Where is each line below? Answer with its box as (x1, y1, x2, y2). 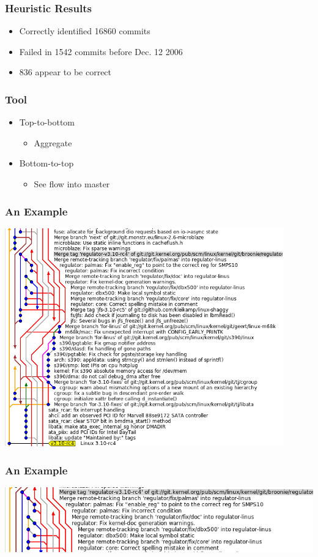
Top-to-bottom (19, 116, 75, 129)
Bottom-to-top (19, 157, 74, 170)
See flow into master (34, 178, 110, 190)
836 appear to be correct (19, 65, 112, 78)
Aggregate (34, 136, 72, 149)
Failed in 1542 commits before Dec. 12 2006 (19, 45, 183, 58)
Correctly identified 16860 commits (19, 24, 150, 37)
